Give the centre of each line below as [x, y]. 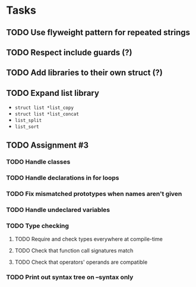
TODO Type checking [38, 226]
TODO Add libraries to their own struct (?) [85, 73]
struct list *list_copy [44, 108]
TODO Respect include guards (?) [69, 52]
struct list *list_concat [47, 114]
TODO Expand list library [53, 93]
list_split [28, 121]
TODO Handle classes [38, 162]
